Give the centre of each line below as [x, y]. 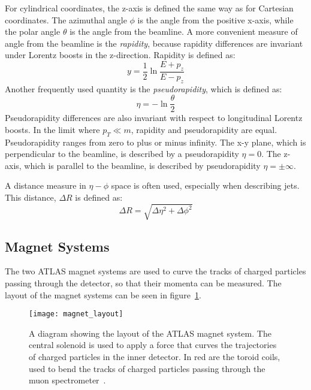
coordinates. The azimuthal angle [66, 19]
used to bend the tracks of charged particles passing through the [147, 368]
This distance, [31, 197]
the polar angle [33, 31]
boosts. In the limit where [52, 129]
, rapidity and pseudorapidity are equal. [204, 129]
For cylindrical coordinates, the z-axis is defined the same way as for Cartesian [149, 8]
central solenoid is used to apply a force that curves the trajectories [153, 345]
